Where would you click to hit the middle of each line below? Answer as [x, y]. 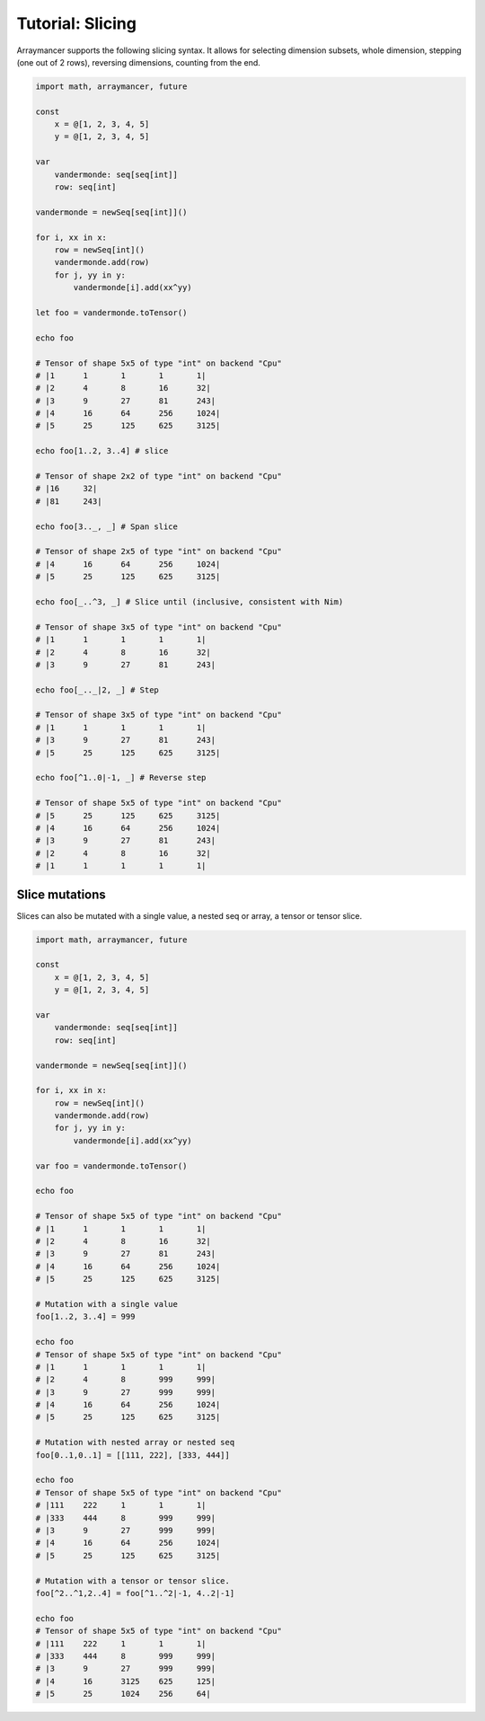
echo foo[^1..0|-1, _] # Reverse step [121, 778]
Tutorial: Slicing [76, 23]
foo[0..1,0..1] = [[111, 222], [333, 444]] [133, 1455]
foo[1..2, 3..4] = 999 [85, 1317]
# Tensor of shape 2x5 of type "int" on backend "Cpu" [159, 552]
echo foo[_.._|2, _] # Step [97, 690]
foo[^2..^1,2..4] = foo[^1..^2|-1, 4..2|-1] [135, 1593]
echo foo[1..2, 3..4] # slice [102, 451]
